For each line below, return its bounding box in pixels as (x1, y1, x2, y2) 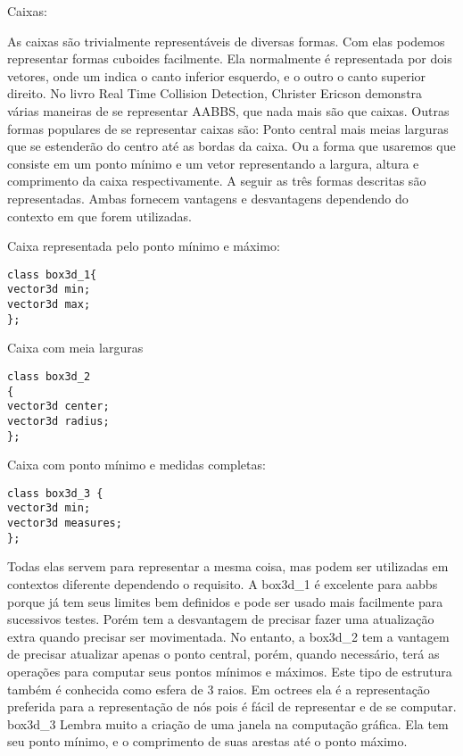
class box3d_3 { (7, 486, 103, 500)
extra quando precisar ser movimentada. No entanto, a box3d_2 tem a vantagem (7, 627, 450, 645)
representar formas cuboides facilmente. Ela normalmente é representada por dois (7, 49, 452, 68)
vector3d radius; (7, 414, 110, 428)
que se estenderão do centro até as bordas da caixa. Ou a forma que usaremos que (7, 137, 456, 155)
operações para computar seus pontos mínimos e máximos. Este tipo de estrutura (7, 662, 452, 680)
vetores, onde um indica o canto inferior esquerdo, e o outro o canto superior (7, 66, 426, 85)
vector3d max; (7, 298, 91, 312)
